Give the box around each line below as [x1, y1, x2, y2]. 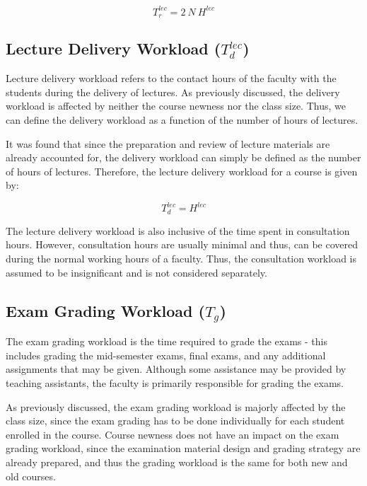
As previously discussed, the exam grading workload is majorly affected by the [6, 399, 346, 414]
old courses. [6, 468, 56, 483]
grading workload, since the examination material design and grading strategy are [6, 441, 361, 456]
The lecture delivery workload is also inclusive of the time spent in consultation [6, 223, 350, 238]
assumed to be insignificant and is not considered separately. [6, 265, 267, 279]
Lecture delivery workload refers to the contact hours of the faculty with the [6, 71, 337, 86]
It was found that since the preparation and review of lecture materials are [6, 136, 330, 151]
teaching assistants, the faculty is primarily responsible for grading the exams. [6, 376, 344, 390]
